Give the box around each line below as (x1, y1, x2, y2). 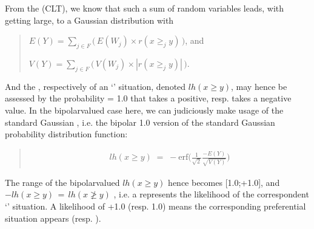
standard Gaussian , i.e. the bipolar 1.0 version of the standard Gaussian (5, 115, 275, 128)
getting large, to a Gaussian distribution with (5, 13, 174, 26)
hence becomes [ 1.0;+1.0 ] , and (168, 176, 280, 188)
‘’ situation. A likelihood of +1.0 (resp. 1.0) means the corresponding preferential (5, 199, 306, 212)
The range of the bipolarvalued (5, 176, 120, 188)
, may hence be (231, 80, 287, 92)
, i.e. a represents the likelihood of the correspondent (113, 188, 309, 200)
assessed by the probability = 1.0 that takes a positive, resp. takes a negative (5, 92, 292, 104)
